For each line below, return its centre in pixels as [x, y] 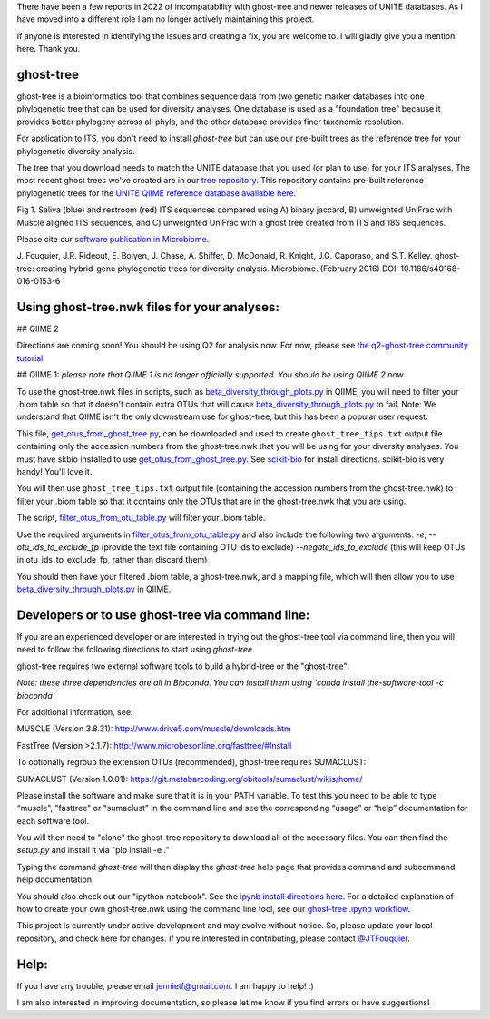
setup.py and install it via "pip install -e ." [93, 850]
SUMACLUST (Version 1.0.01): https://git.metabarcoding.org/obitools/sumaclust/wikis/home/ [190, 779]
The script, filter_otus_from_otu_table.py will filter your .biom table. [141, 518]
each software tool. [53, 820]
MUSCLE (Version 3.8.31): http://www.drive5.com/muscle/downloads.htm [154, 729]
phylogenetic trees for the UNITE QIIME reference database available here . [157, 193]
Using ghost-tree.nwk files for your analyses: [148, 307]
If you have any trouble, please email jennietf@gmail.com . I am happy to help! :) [166, 985]
